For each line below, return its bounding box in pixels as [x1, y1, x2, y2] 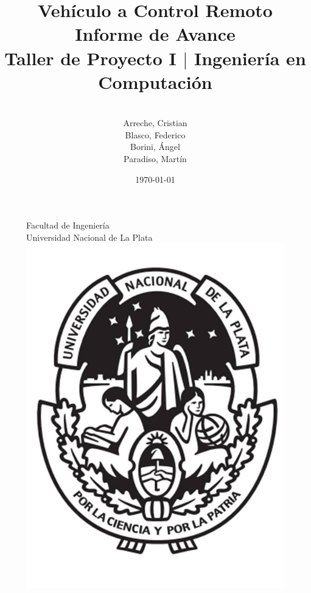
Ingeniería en [194, 45, 306, 70]
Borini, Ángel [130, 140, 180, 153]
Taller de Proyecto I [4, 45, 176, 70]
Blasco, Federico [125, 128, 186, 141]
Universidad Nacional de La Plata [26, 230, 153, 243]
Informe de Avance [75, 21, 236, 46]
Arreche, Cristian [123, 116, 187, 129]
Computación [98, 69, 212, 94]
